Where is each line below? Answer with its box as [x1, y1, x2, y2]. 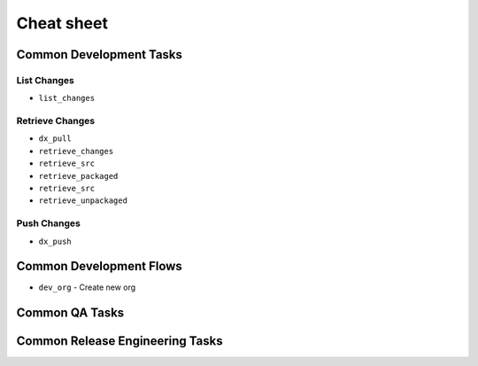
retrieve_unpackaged [38, 196, 128, 206]
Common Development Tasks [16, 47, 183, 62]
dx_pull [38, 134, 73, 144]
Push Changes [16, 217, 81, 230]
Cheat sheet [16, 13, 108, 33]
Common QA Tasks [16, 306, 125, 321]
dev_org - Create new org [38, 282, 136, 292]
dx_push [38, 236, 73, 246]
